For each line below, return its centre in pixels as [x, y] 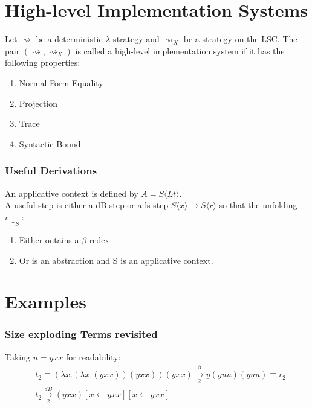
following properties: [43, 62]
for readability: [93, 356]
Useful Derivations [51, 171]
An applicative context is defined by [72, 193]
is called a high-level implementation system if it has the [180, 50]
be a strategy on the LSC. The [240, 39]
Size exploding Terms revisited [81, 334]
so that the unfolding [258, 205]
